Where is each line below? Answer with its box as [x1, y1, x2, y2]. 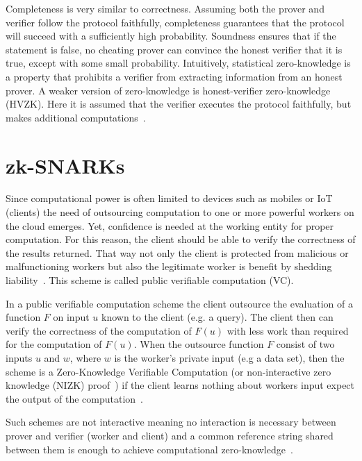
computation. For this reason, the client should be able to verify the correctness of [6, 232, 356, 246]
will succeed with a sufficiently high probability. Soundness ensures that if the [6, 28, 336, 43]
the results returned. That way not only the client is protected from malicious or [6, 245, 349, 260]
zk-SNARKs [6, 151, 125, 179]
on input [53, 310, 90, 324]
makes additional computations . [6, 110, 146, 124]
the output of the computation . [6, 391, 143, 405]
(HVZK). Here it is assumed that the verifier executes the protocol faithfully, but [6, 97, 352, 111]
